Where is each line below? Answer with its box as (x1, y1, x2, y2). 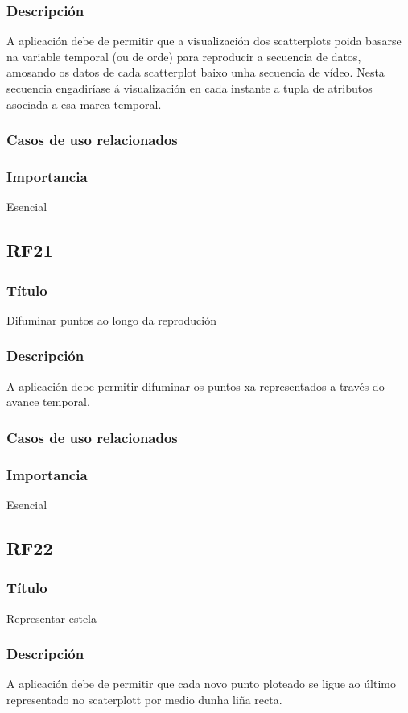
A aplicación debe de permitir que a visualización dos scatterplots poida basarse (6, 32, 402, 49)
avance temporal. (6, 393, 90, 410)
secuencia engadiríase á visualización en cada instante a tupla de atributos (6, 80, 373, 96)
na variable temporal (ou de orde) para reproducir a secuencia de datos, (6, 48, 361, 64)
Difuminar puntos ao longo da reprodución (6, 311, 217, 328)
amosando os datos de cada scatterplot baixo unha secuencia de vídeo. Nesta (6, 64, 385, 81)
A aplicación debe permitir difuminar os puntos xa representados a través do (6, 377, 385, 394)
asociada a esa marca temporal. (6, 95, 162, 112)
